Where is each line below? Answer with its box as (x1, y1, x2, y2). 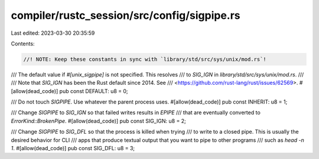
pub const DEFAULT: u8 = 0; (59, 87, 128, 94)
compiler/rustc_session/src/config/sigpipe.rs (11, 9, 240, 22)
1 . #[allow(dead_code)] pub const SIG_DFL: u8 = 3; (11, 145, 135, 152)
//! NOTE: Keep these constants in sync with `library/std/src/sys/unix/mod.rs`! (23, 56, 267, 62)
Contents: (11, 40, 35, 47)
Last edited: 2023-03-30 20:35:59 (11, 29, 95, 37)
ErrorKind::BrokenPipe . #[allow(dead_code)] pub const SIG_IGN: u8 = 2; (11, 117, 186, 124)
